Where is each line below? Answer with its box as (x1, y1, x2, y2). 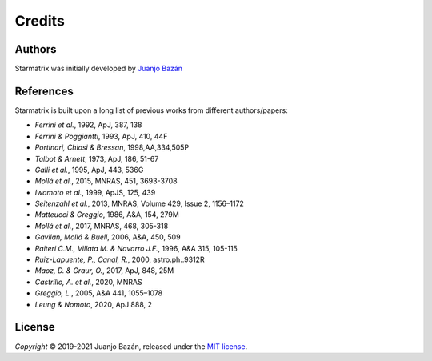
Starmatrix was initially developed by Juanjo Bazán (14, 64, 183, 74)
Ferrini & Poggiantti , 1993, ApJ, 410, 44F (34, 131, 168, 141)
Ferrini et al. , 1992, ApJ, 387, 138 (34, 120, 143, 130)
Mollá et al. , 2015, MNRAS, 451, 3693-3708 (34, 176, 178, 186)
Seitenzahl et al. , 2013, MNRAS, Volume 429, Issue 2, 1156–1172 (34, 199, 244, 208)
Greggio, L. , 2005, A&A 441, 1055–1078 (34, 288, 163, 298)
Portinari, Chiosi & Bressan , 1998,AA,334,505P (34, 142, 190, 152)
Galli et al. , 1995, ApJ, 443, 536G (34, 165, 144, 174)
